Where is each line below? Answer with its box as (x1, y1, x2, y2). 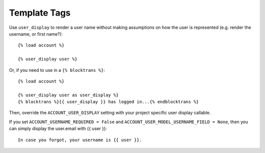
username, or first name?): (9, 31, 63, 37)
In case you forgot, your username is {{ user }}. (18, 137, 142, 143)
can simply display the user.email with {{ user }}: (9, 126, 107, 131)
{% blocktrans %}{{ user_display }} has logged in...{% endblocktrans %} (18, 99, 199, 105)
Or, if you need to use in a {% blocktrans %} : (9, 67, 105, 73)
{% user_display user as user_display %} (18, 92, 119, 98)
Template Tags (9, 7, 71, 18)
